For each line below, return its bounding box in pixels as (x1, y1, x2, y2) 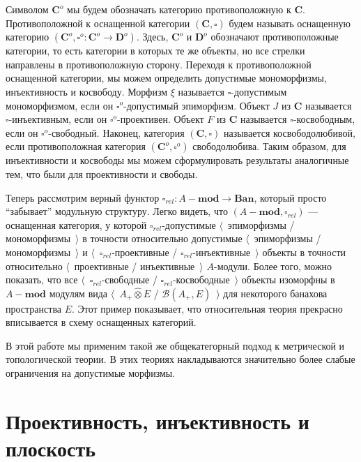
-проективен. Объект (117, 112, 204, 126)
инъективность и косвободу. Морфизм (6, 84, 168, 98)
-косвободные (172, 272, 230, 287)
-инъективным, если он (8, 112, 107, 126)
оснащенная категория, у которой (6, 217, 147, 232)
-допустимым (231, 84, 287, 98)
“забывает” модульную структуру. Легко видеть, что (6, 204, 228, 218)
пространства (6, 301, 62, 315)
